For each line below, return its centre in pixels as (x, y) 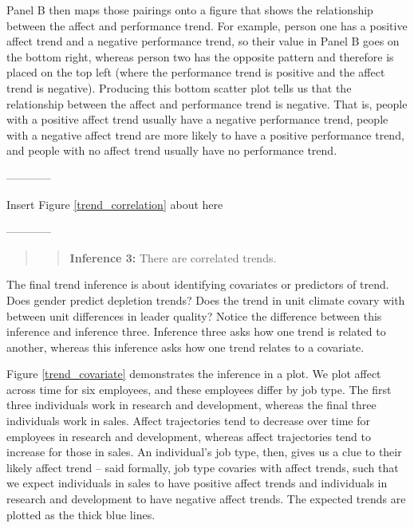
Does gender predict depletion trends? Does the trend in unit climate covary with (206, 299)
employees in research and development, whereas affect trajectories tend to (189, 436)
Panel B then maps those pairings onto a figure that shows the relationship (190, 10)
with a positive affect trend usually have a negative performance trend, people (197, 119)
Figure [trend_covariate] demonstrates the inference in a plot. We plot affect (194, 374)
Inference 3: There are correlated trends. (173, 257)
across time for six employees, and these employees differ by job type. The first (199, 389)
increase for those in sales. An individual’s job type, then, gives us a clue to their (204, 452)
